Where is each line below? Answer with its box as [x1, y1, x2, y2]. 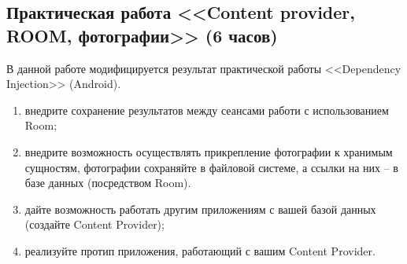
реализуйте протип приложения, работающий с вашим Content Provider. [24, 242, 376, 258]
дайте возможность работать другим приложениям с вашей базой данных [24, 200, 376, 217]
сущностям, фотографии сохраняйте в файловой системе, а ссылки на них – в [24, 159, 398, 175]
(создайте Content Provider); [24, 216, 165, 233]
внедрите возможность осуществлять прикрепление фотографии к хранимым [24, 143, 393, 159]
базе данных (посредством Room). [24, 174, 191, 191]
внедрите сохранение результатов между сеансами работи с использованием [24, 101, 389, 118]
